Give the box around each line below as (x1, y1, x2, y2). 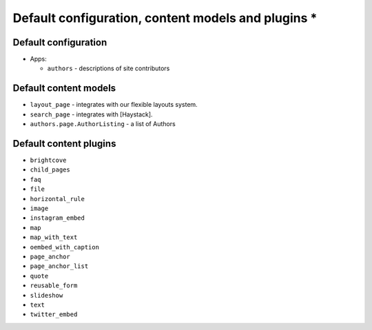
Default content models (12, 83, 116, 94)
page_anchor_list (30, 262, 89, 270)
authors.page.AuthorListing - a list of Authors (30, 120, 176, 128)
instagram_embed (30, 214, 85, 222)
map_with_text (30, 234, 78, 241)
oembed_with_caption (30, 243, 100, 251)
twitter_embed (30, 311, 78, 318)
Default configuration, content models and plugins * (12, 10, 318, 25)
